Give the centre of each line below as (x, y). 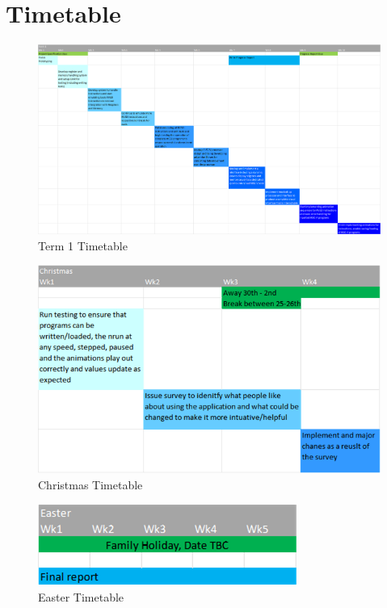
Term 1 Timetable (83, 245)
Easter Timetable (81, 596)
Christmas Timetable (90, 484)
